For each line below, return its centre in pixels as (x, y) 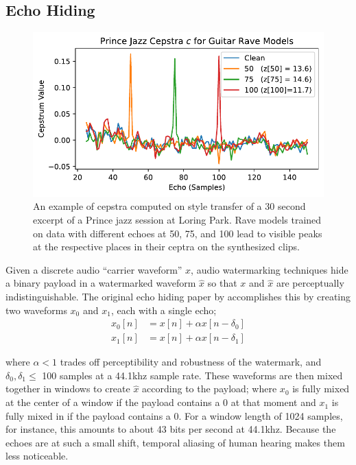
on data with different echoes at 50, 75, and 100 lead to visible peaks (178, 233)
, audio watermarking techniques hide (270, 269)
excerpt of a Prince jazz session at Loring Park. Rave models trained (177, 220)
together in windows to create (68, 389)
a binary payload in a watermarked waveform (101, 283)
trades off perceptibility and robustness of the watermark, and (191, 362)
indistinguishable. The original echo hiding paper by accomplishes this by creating (178, 297)
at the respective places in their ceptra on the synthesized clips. (166, 247)
